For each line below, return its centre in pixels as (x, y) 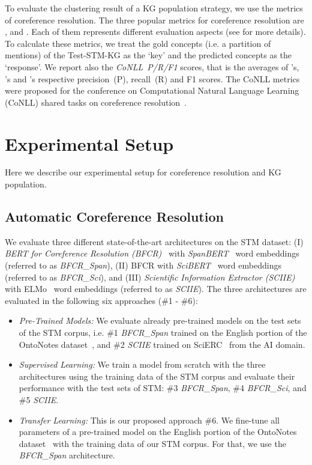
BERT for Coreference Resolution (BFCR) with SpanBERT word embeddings (152, 253)
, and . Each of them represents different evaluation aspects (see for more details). (155, 32)
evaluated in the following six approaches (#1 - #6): (101, 300)
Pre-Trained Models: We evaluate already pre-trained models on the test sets (160, 321)
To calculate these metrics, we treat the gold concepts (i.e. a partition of (138, 43)
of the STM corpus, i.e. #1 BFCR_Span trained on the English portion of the (163, 333)
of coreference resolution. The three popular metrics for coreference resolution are (154, 20)
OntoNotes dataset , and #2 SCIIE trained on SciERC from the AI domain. (162, 344)
